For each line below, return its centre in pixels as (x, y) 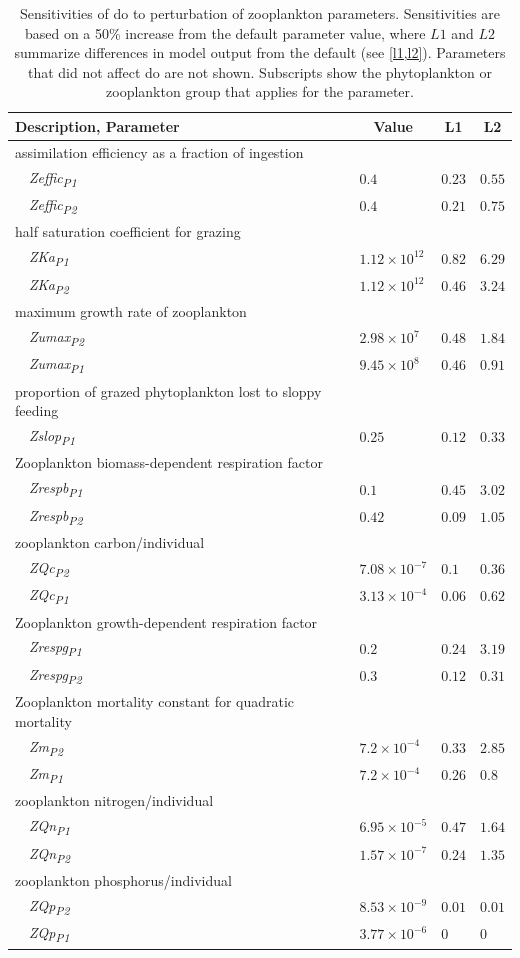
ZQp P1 (49, 933)
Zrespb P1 (56, 489)
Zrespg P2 (55, 675)
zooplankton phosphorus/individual (123, 879)
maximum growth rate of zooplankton (131, 311)
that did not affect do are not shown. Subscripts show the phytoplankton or (260, 71)
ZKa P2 (49, 285)
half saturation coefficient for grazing (128, 231)
